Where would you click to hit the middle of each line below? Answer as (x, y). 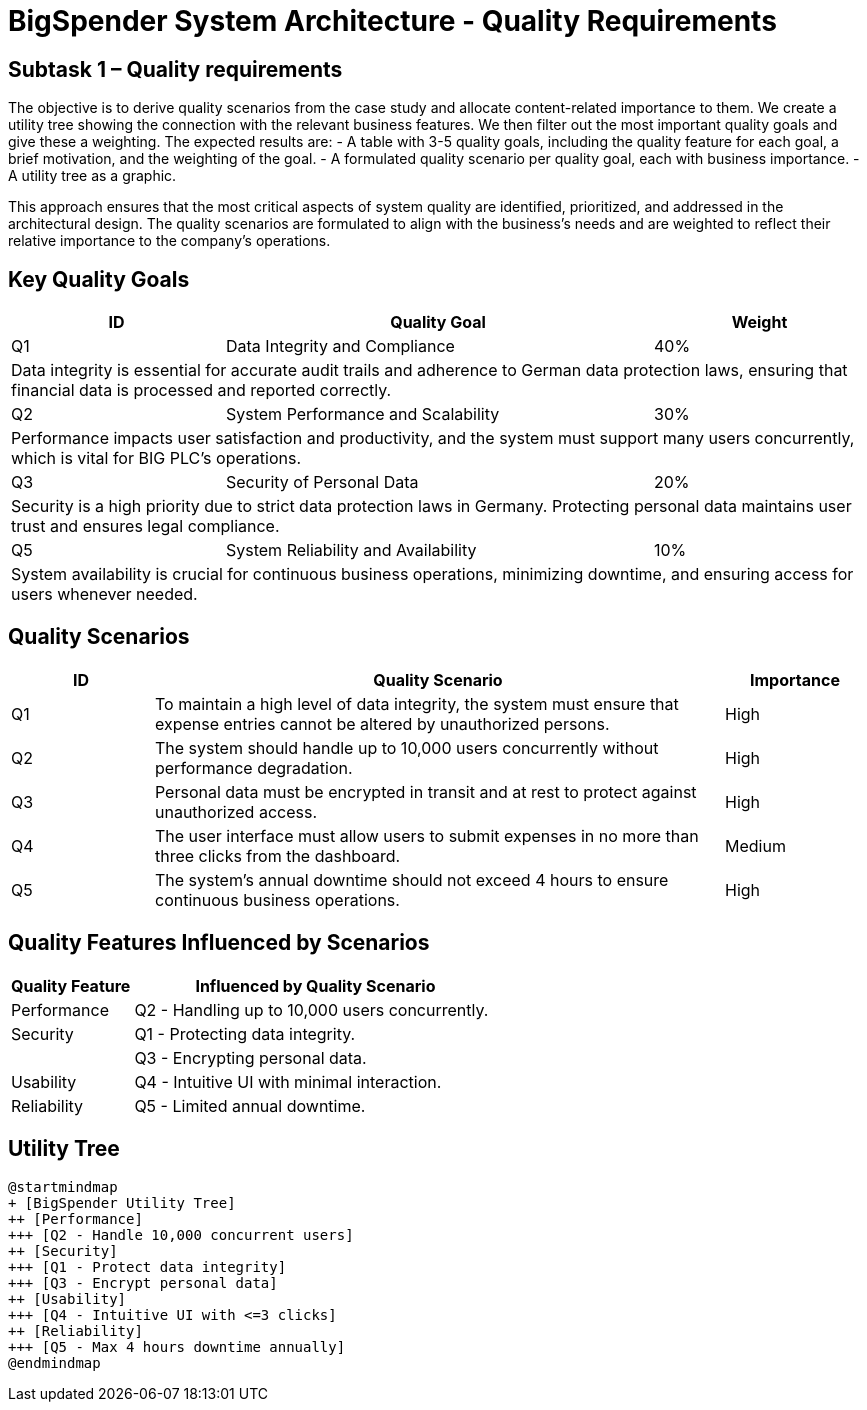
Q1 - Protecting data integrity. (245, 1033)
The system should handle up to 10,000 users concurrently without (406, 747)
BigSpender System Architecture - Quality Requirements (392, 21)
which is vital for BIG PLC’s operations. (156, 458)
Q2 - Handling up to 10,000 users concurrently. (311, 1009)
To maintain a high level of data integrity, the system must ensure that (416, 703)
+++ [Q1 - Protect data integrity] (147, 1266)
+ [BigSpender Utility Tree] (122, 1202)
